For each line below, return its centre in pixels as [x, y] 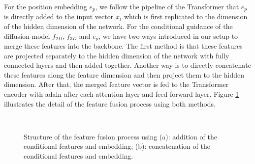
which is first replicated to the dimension [186, 16]
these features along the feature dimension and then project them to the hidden [124, 74]
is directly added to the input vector [59, 16]
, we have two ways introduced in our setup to [168, 36]
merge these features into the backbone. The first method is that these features [123, 46]
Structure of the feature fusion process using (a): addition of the [120, 136]
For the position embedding [46, 6]
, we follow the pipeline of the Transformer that [167, 6]
